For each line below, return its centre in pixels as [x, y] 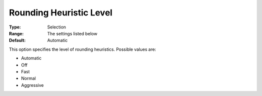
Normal [28, 78]
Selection [57, 27]
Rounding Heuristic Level [61, 13]
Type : [15, 27]
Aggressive [32, 85]
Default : [17, 41]
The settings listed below [72, 33]
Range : [16, 33]
